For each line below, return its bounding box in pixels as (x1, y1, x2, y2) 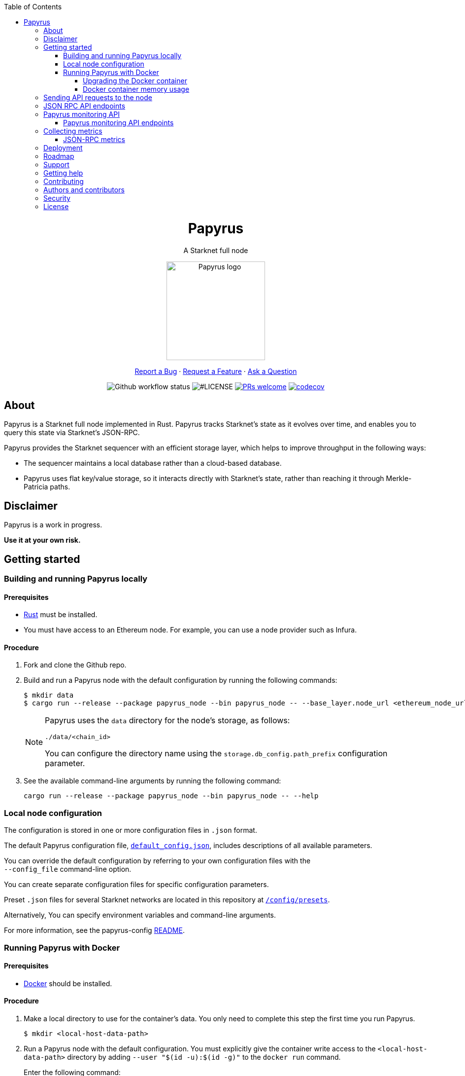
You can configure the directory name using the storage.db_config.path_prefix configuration (45, 748, 388, 759)
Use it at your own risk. (4, 536, 81, 545)
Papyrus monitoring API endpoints (63, 118, 174, 127)
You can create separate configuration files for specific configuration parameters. (4, 880, 269, 889)
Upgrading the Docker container (83, 76, 187, 85)
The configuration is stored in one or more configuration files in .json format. (4, 826, 257, 835)
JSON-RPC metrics (63, 135, 125, 144)
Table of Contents (4, 2, 62, 11)
